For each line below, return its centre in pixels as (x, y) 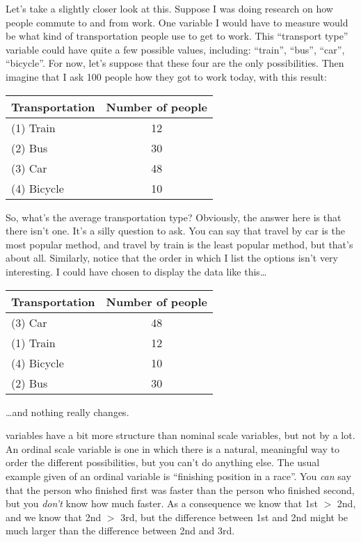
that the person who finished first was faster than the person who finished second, (180, 489)
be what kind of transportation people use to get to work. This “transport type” (177, 36)
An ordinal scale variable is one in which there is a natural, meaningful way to (173, 448)
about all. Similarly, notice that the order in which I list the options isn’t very (172, 258)
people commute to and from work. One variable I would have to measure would (177, 22)
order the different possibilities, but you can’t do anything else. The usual (163, 462)
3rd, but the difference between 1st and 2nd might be (234, 517)
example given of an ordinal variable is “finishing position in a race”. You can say (178, 476)
